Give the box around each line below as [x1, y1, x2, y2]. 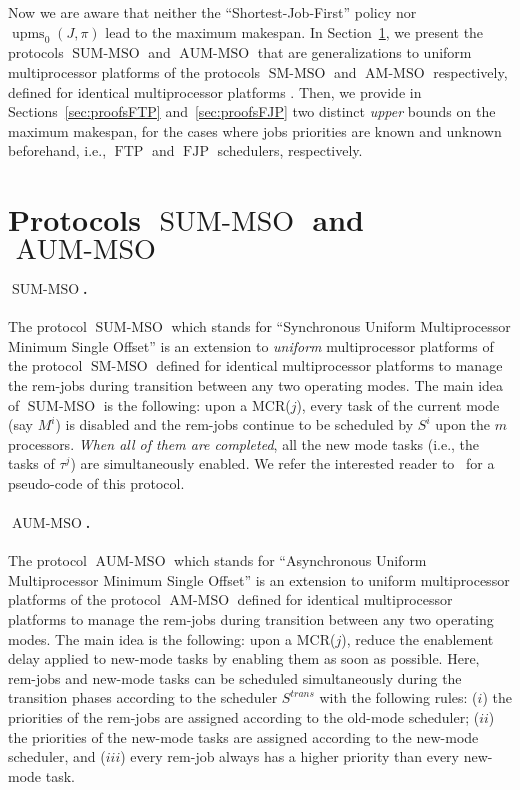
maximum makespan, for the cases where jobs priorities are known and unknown [8, 120, 502, 141]
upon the [435, 414, 491, 435]
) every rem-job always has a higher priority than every [120, 746, 459, 767]
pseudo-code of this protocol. [8, 472, 185, 493]
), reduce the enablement [341, 628, 494, 649]
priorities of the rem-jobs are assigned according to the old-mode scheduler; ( [8, 707, 480, 728]
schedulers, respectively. [217, 140, 363, 161]
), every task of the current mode [296, 394, 500, 415]
